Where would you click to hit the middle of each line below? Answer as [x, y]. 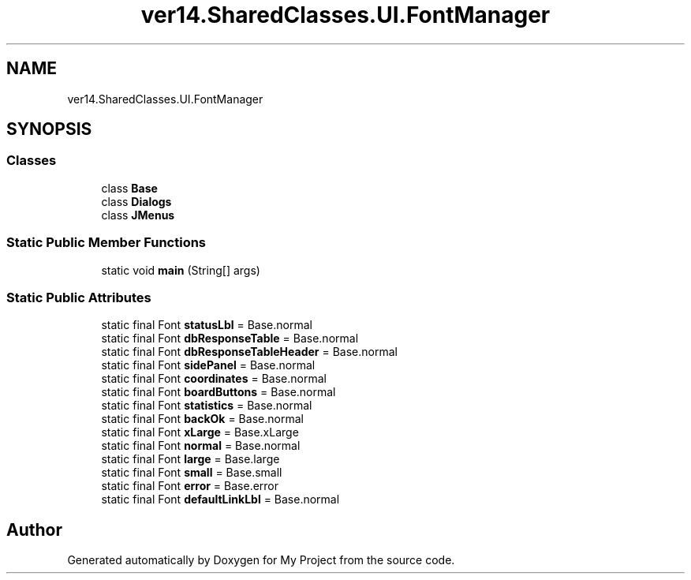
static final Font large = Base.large [190, 459]
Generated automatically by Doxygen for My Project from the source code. [261, 560]
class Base [129, 188]
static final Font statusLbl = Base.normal [207, 325]
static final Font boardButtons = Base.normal [219, 392]
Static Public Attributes [79, 297]
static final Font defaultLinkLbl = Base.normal [220, 500]
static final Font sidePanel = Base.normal [208, 365]
